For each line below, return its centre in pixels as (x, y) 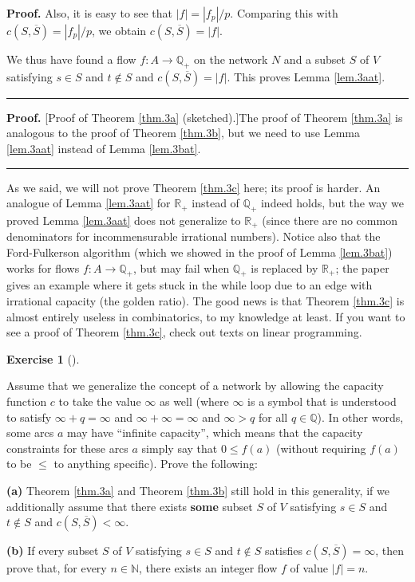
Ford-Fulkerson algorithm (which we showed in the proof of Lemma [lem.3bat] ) (200, 252)
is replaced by (285, 267)
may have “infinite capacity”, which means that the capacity (215, 433)
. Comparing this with (284, 13)
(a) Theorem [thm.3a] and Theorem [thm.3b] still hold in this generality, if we (198, 490)
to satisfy (29, 417)
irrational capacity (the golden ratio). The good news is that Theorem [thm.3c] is (206, 301)
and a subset (315, 59)
